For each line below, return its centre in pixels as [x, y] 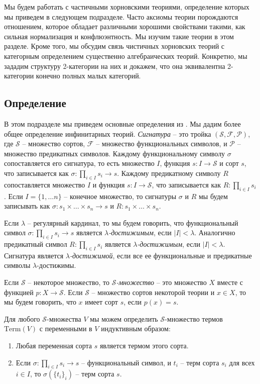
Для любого [22, 318]
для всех [242, 362]
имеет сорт [101, 302]
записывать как [27, 206]
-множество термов [194, 318]
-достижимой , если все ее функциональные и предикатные [161, 255]
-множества [64, 318]
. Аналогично [215, 232]
